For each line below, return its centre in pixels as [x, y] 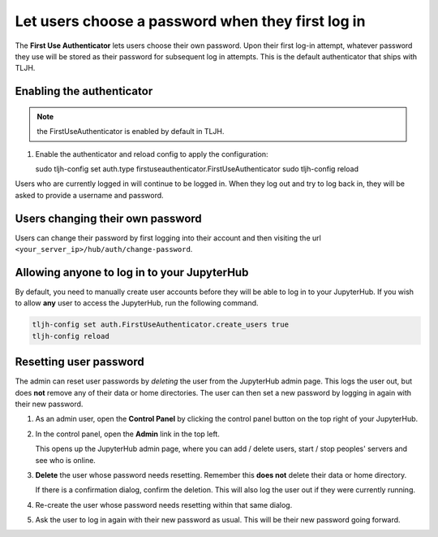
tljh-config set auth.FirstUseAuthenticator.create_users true [161, 325]
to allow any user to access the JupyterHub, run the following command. [137, 303]
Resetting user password [80, 362]
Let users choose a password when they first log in [190, 21]
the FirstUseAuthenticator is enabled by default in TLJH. [131, 132]
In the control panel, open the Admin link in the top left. [128, 434]
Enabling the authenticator [84, 91]
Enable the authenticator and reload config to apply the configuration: [152, 154]
